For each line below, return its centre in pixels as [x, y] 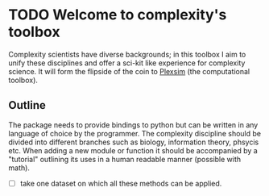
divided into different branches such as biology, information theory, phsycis [134, 142]
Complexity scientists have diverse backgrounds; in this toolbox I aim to [127, 54]
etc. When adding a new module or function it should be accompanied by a [133, 150]
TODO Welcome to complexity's [118, 15]
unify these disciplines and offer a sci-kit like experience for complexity [127, 63]
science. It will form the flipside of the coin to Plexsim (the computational [129, 71]
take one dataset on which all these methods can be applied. [121, 183]
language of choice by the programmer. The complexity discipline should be [135, 133]
